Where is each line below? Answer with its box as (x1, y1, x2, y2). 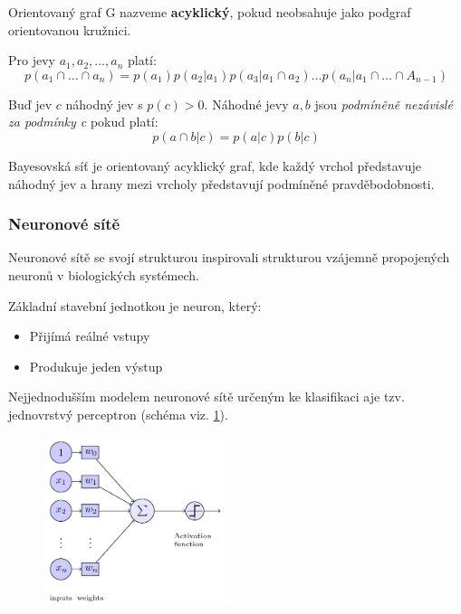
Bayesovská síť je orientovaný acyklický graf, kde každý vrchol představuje (8, 156, 422, 175)
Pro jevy (8, 51, 55, 70)
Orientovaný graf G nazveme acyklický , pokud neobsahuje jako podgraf (8, 3, 411, 21)
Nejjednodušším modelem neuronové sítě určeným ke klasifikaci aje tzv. (8, 387, 405, 406)
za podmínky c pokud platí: (8, 112, 158, 131)
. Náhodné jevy (204, 94, 289, 113)
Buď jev (8, 94, 53, 113)
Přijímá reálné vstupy (29, 326, 150, 345)
